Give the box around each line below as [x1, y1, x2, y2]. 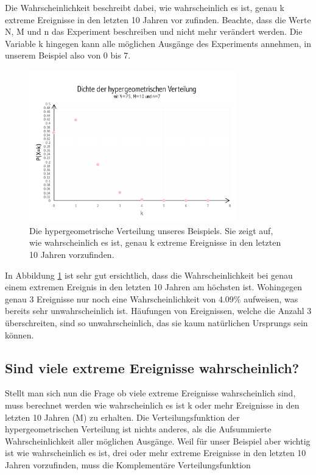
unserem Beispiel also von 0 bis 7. [5, 49, 131, 62]
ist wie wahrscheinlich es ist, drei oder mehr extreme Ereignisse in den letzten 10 [5, 446, 306, 459]
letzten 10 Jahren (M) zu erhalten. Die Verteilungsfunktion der [5, 410, 240, 423]
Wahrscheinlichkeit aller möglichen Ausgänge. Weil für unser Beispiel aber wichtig [5, 434, 311, 447]
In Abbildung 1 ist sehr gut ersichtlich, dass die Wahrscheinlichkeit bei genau [5, 268, 293, 281]
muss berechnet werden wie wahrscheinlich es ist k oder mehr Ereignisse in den [5, 398, 300, 411]
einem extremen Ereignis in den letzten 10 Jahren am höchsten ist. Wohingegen [5, 280, 302, 293]
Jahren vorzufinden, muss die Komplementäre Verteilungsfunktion [5, 458, 251, 471]
